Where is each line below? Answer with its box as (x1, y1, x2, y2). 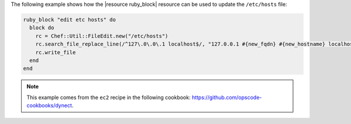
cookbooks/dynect (26, 102, 73, 109)
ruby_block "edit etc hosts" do (23, 16, 116, 23)
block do (29, 24, 54, 31)
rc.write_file (35, 49, 76, 55)
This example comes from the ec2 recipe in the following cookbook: (26, 94, 191, 101)
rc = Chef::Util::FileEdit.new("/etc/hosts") (35, 33, 168, 39)
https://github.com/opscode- (191, 94, 262, 101)
